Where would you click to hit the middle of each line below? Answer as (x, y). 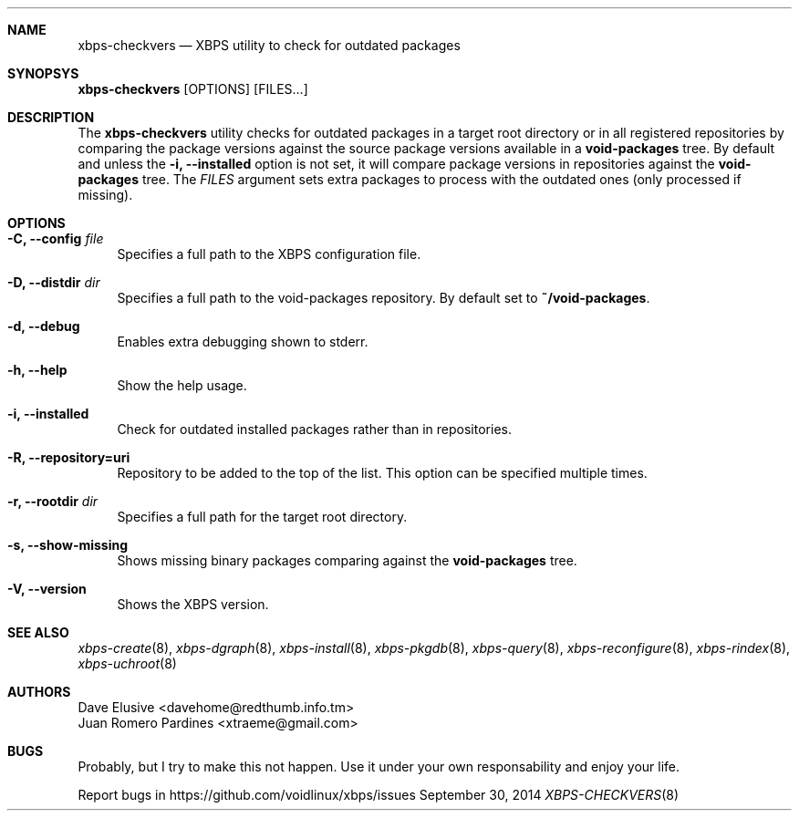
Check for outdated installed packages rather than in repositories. (314, 429)
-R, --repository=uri (69, 457)
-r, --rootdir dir (53, 501)
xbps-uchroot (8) (127, 663)
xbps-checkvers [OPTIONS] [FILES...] (193, 89)
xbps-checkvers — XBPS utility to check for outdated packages (269, 45)
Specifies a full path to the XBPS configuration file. (269, 254)
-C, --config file (56, 238)
